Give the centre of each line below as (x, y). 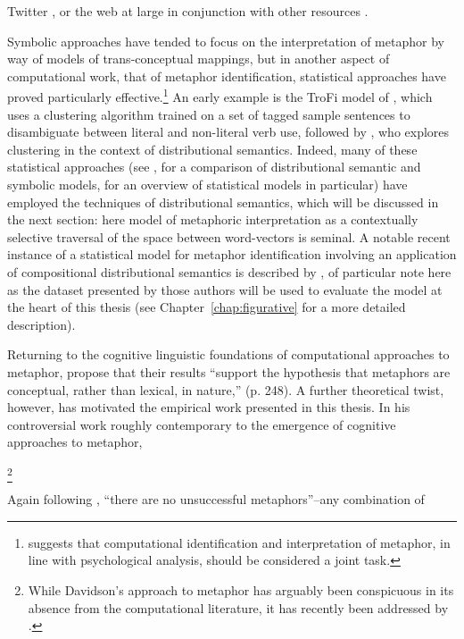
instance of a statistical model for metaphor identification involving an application (232, 254)
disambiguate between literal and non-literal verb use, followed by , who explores (228, 132)
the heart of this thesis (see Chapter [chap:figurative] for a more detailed (207, 307)
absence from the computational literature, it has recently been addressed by (238, 607)
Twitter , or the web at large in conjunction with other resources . (188, 11)
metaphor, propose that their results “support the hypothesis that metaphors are (229, 371)
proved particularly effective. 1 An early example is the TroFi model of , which (220, 96)
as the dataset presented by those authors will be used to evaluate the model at (225, 289)
